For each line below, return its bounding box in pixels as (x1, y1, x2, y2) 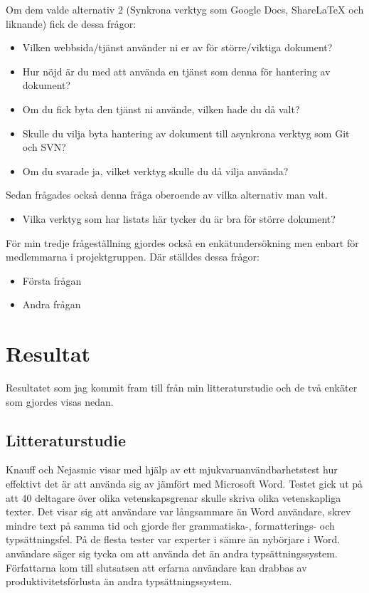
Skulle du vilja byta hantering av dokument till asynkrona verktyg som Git (22, 125, 350, 140)
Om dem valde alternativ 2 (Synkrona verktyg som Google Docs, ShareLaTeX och (6, 2, 364, 16)
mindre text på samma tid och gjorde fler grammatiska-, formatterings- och (6, 518, 335, 532)
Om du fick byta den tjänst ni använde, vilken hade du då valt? (22, 101, 300, 116)
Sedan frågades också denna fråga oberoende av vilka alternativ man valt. (6, 187, 328, 202)
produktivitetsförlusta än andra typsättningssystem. (6, 574, 232, 589)
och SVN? (22, 140, 66, 154)
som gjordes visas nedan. (6, 394, 114, 409)
